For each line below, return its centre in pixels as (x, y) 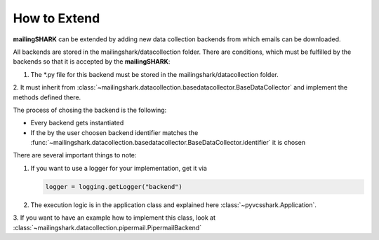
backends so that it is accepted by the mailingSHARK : (92, 62)
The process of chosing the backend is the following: (90, 110)
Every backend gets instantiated (77, 123)
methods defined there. (47, 97)
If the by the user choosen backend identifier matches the (114, 132)
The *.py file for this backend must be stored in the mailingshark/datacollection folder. (154, 74)
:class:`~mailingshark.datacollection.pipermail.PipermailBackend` (107, 227)
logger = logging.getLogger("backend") (114, 186)
